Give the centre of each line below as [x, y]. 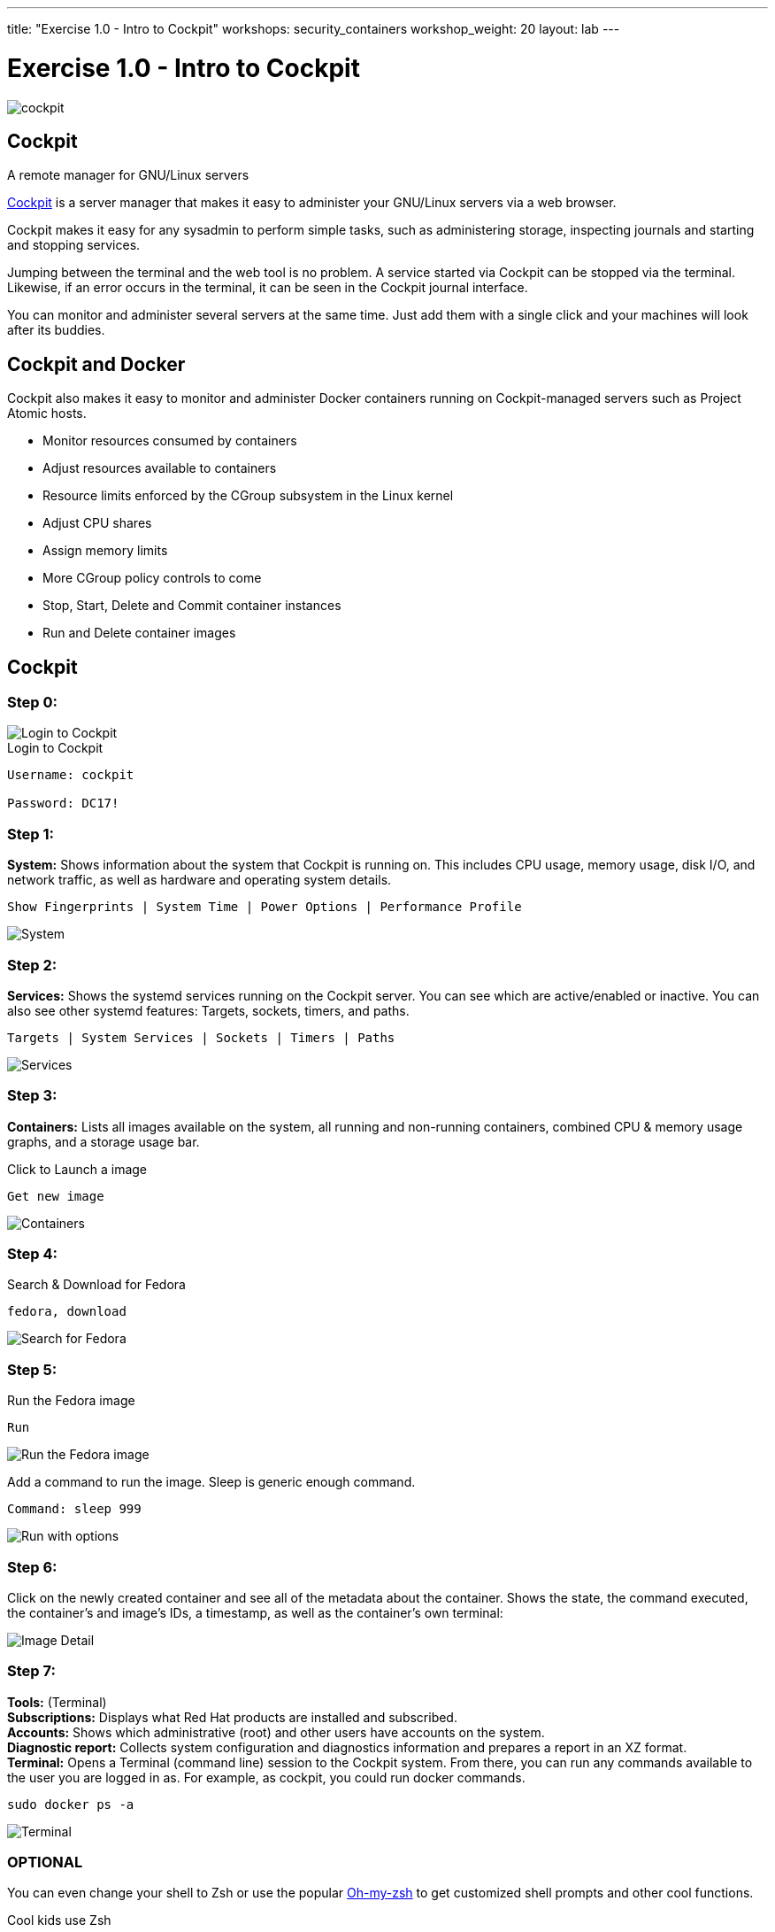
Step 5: [32, 1369]
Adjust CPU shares [97, 523]
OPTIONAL [45, 1862]
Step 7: [31, 1671]
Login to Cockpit [55, 748]
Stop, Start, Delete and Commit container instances [192, 606]
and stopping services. [74, 245]
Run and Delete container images [139, 633]
